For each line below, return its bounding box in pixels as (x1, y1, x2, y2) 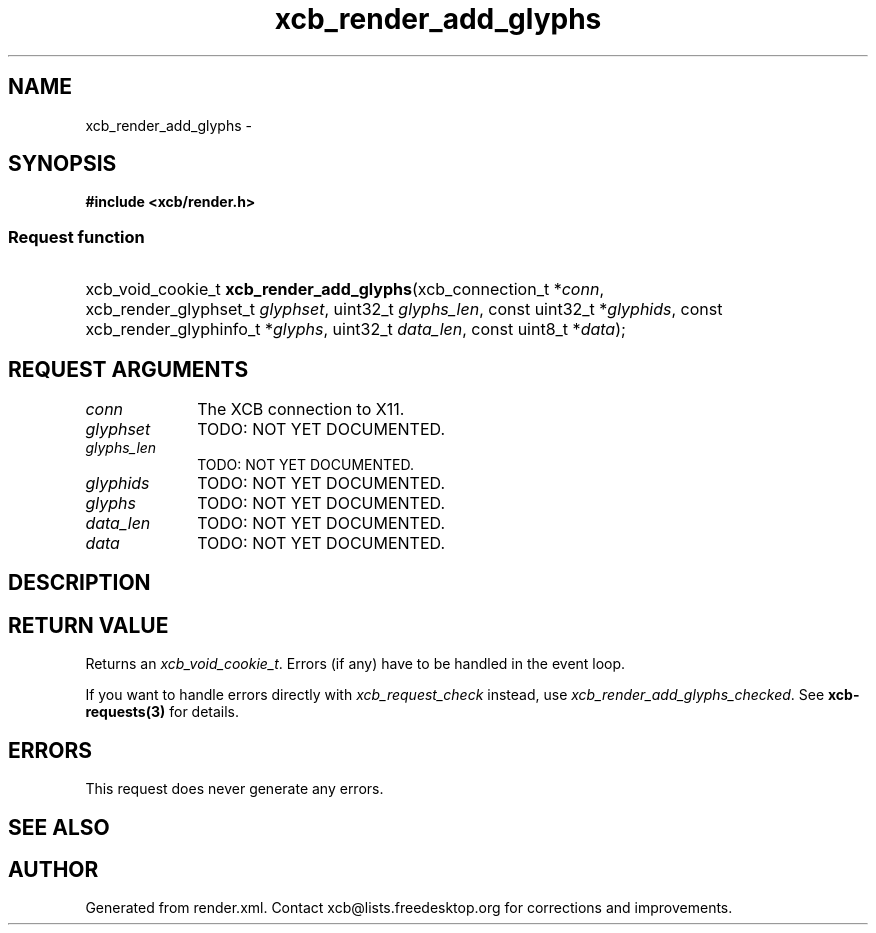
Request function (8, 226, 145, 247)
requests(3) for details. (85, 703, 240, 721)
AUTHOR (8, 856, 99, 882)
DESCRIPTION (8, 570, 151, 596)
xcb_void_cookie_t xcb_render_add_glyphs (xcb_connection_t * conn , (85, 279, 604, 300)
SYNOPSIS (8, 151, 117, 177)
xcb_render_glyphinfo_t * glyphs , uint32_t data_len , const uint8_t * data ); (85, 319, 626, 340)
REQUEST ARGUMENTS (8, 356, 249, 382)
